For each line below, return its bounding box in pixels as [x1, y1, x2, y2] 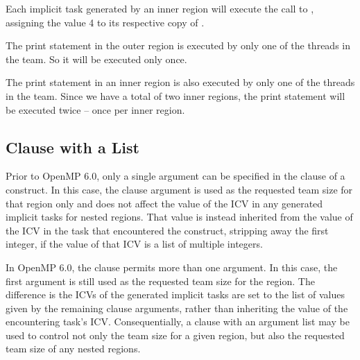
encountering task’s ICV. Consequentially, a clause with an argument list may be [6, 314, 350, 329]
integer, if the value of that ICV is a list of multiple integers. [6, 237, 263, 251]
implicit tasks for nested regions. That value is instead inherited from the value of [6, 209, 353, 224]
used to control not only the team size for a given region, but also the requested [6, 327, 345, 342]
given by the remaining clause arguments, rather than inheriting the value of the [6, 300, 348, 315]
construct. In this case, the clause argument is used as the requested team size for [6, 182, 353, 196]
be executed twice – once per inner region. [6, 102, 185, 117]
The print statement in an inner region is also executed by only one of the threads [6, 75, 355, 89]
